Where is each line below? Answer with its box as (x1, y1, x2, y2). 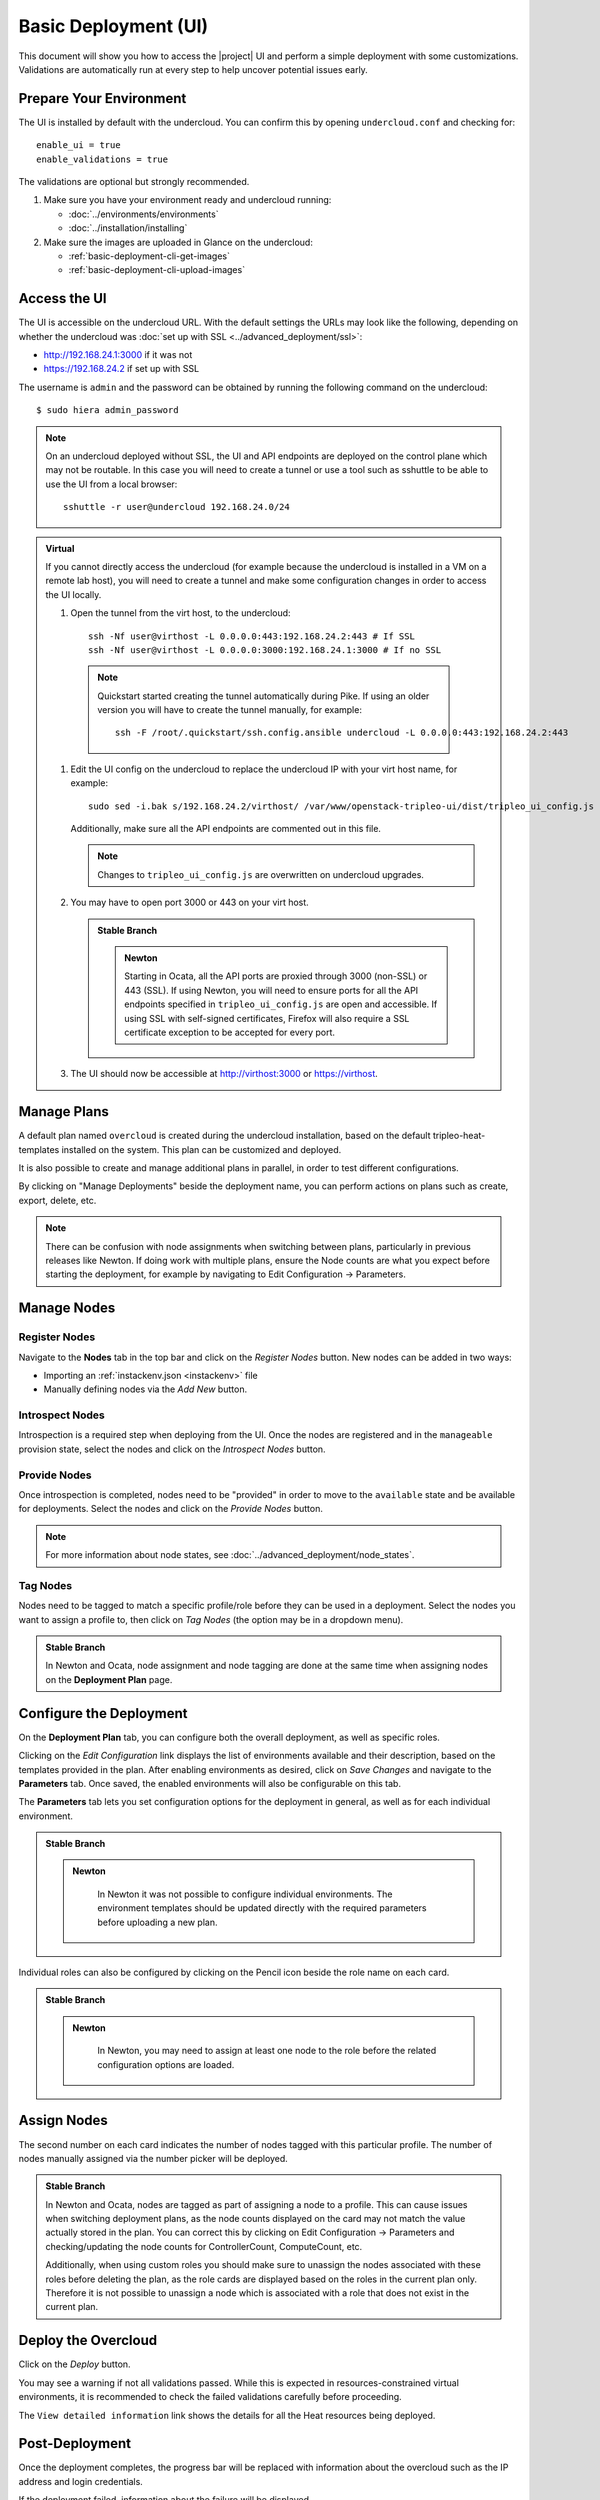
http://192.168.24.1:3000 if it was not (43, 349, 193, 361)
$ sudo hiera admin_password (36, 405, 179, 416)
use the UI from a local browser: (45, 478, 178, 490)
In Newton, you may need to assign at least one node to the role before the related (97, 2045, 437, 2057)
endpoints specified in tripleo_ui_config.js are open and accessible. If (124, 998, 438, 1010)
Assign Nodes (18, 2112, 109, 2129)
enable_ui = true (36, 140, 121, 151)
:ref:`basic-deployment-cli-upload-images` (68, 264, 245, 276)
